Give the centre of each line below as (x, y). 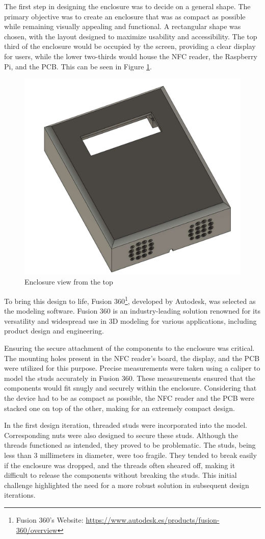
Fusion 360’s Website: (50, 519)
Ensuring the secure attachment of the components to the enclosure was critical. (129, 348)
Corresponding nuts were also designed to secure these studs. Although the (121, 435)
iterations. (20, 495)
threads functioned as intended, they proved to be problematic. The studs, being (130, 445)
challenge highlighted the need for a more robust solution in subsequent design (127, 485)
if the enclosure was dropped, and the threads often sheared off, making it (120, 465)
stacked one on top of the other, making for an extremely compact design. (120, 408)
